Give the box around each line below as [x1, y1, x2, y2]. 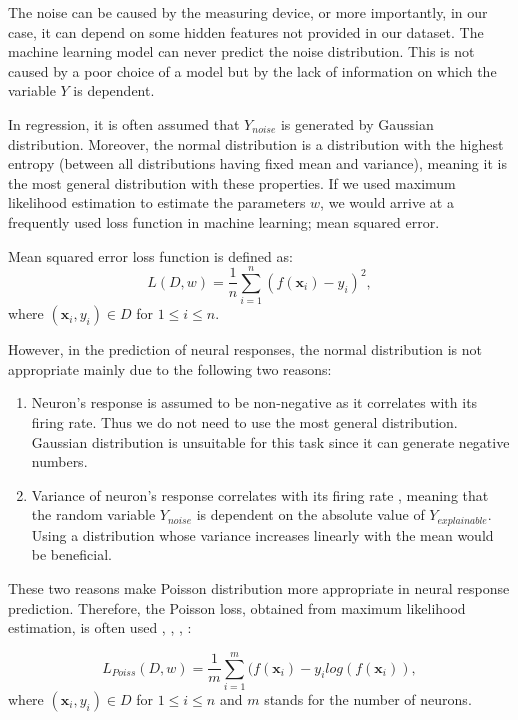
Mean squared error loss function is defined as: [8, 245, 293, 266]
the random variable [31, 504, 156, 525]
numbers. [31, 451, 88, 472]
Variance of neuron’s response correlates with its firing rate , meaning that [31, 484, 489, 505]
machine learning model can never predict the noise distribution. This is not [8, 41, 475, 62]
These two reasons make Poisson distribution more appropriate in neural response [8, 578, 510, 599]
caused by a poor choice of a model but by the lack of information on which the [8, 60, 497, 81]
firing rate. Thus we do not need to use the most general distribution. [31, 412, 458, 433]
